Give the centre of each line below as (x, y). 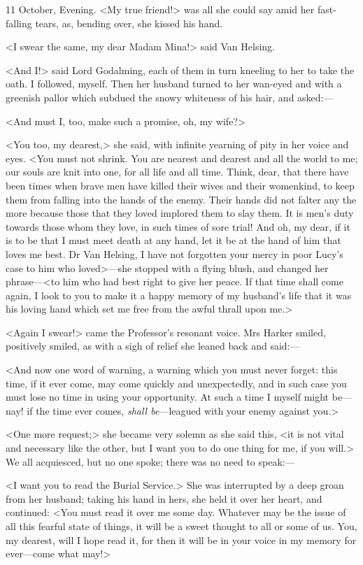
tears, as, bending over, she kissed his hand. (129, 23)
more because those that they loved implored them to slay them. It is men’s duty (180, 213)
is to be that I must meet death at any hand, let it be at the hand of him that (173, 240)
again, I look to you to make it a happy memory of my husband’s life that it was (179, 295)
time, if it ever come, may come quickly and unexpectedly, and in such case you (176, 383)
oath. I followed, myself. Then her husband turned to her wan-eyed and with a (174, 84)
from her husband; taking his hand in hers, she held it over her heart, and (164, 498)
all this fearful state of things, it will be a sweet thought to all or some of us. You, (181, 526)
